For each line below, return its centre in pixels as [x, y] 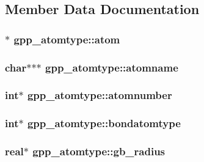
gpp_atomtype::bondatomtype [104, 123]
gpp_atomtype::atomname [112, 67]
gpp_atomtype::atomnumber [100, 95]
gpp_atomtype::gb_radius [99, 151]
